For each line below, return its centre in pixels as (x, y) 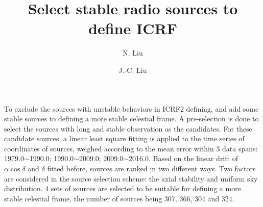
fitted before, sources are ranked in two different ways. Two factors (151, 169)
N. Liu (133, 53)
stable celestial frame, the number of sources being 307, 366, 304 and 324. (119, 198)
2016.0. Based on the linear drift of (183, 158)
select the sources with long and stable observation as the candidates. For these (128, 128)
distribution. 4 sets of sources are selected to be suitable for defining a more (123, 188)
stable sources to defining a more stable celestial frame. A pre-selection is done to (131, 119)
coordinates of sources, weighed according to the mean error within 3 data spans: (131, 148)
